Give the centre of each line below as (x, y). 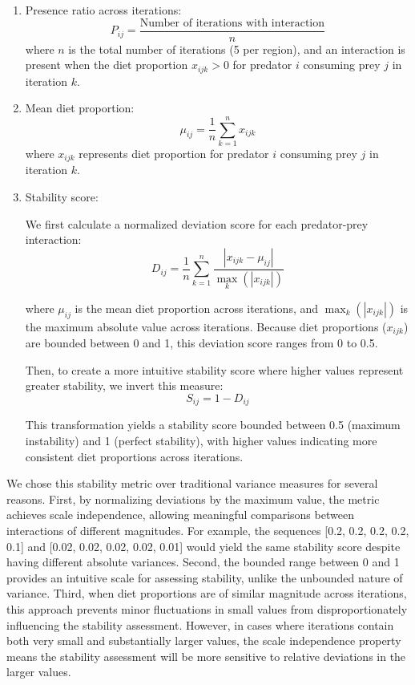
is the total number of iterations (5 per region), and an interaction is (237, 49)
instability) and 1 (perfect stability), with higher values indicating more (201, 441)
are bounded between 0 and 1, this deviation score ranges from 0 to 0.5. (201, 343)
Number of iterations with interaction (232, 23)
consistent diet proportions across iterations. (134, 456)
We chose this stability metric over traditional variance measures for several (192, 483)
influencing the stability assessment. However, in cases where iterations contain (200, 624)
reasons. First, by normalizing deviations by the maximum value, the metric (193, 499)
